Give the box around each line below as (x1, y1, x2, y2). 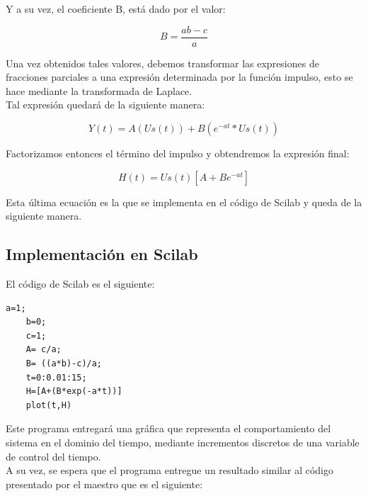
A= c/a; (25, 344, 62, 355)
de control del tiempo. (6, 449, 101, 463)
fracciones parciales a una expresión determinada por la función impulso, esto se (6, 69, 353, 84)
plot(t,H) (25, 400, 72, 410)
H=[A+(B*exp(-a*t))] (25, 386, 122, 397)
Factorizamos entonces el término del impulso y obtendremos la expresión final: (6, 146, 350, 161)
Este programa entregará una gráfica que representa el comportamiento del (6, 421, 331, 436)
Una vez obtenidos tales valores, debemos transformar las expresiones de (6, 55, 319, 70)
